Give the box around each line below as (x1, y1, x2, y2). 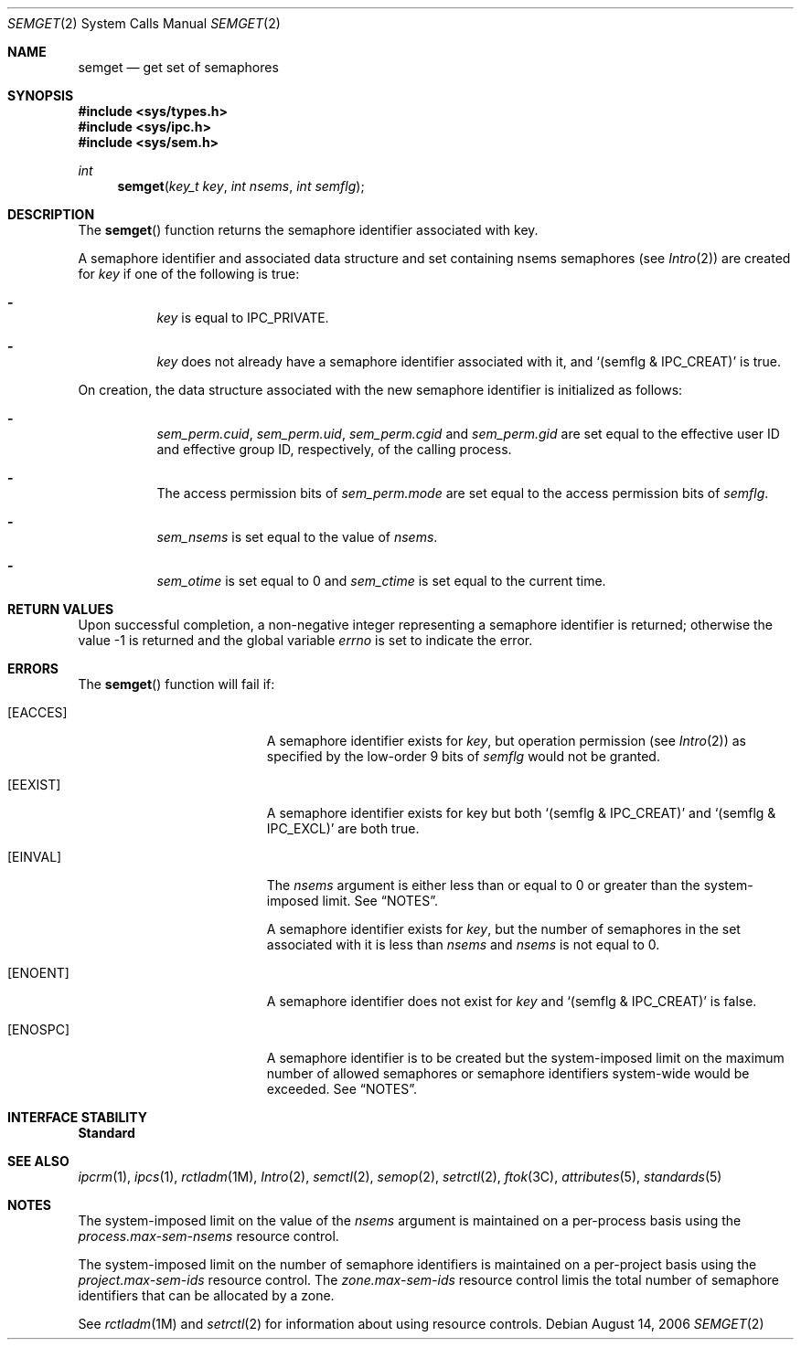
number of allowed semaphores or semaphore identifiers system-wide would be (266, 1066, 750, 1081)
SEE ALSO (7, 1153, 69, 1169)
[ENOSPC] (7, 1022, 70, 1037)
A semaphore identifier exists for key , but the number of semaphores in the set (266, 921, 741, 937)
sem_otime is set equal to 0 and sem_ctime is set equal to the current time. (156, 573, 606, 589)
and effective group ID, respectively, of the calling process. (156, 441, 512, 457)
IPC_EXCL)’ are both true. (266, 821, 420, 836)
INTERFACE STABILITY (7, 1109, 147, 1125)
